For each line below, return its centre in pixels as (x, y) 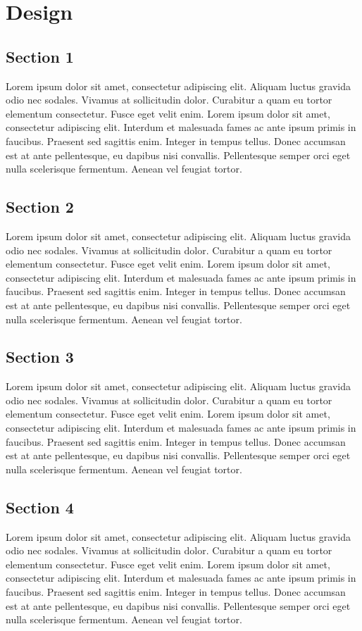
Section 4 (40, 507)
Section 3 (40, 357)
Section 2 (40, 207)
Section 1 (40, 56)
